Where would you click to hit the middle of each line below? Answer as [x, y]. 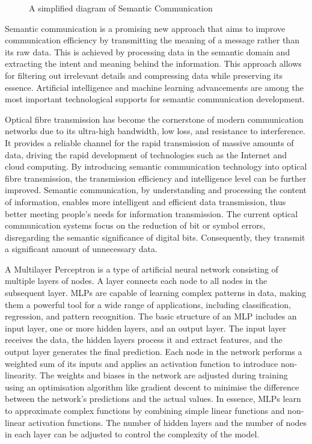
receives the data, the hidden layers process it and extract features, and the [144, 340]
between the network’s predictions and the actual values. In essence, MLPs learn [153, 399]
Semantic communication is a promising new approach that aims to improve [145, 28]
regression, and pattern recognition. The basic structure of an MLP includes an [151, 316]
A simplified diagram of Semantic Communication [121, 8]
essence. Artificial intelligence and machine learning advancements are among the [154, 87]
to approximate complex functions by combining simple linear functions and [145, 410]
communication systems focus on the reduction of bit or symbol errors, [135, 225]
